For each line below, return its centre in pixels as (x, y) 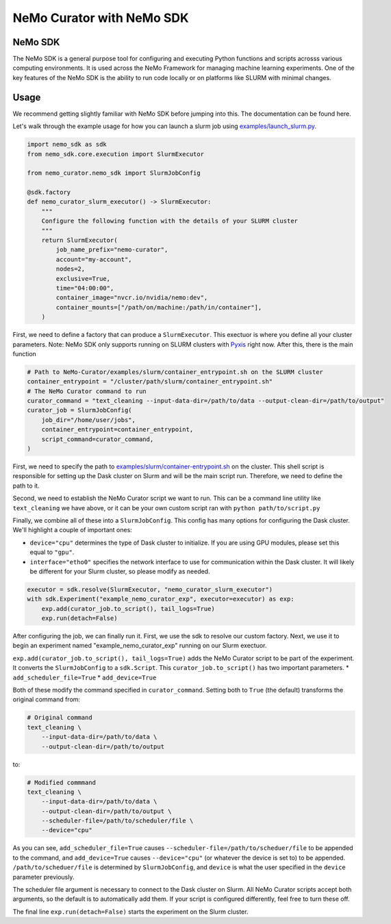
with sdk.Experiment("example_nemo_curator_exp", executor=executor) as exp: (161, 599)
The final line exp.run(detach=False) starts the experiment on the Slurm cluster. (130, 912)
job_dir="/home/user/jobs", (89, 420)
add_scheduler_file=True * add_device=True (85, 677)
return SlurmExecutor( (79, 240)
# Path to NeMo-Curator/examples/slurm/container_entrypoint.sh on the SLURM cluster (175, 372)
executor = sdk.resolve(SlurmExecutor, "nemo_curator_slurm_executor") (150, 589)
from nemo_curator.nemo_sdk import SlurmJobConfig (114, 173)
